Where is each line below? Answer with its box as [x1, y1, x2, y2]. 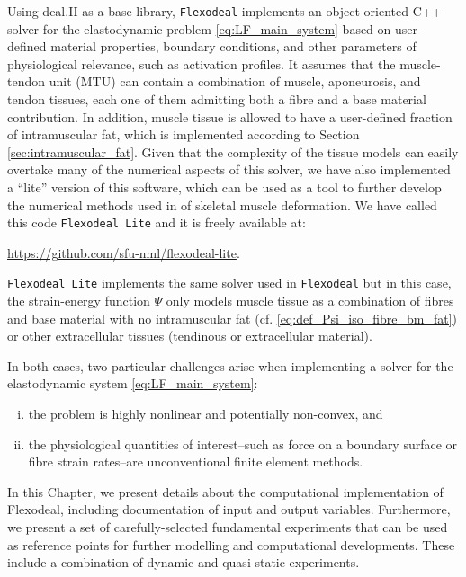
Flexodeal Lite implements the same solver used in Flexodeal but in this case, [7, 273, 452, 292]
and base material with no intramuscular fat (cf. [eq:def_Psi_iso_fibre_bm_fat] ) [7, 308, 458, 327]
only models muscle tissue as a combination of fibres [166, 291, 454, 310]
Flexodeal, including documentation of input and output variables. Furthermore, [7, 500, 451, 519]
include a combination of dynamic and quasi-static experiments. [7, 553, 360, 572]
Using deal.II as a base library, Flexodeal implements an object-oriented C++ [7, 2, 442, 20]
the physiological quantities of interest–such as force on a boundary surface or [28, 434, 458, 453]
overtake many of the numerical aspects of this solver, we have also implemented [7, 160, 451, 179]
